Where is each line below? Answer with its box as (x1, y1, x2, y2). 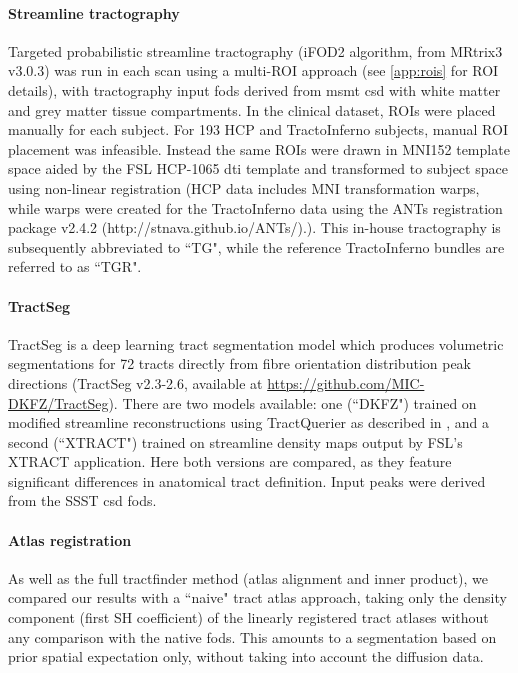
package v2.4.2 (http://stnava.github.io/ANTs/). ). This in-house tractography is (8, 217, 501, 238)
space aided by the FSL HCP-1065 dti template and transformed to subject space (8, 158, 508, 179)
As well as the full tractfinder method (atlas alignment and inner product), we (8, 567, 488, 588)
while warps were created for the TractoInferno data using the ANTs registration (8, 197, 503, 218)
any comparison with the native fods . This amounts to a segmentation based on (8, 626, 497, 647)
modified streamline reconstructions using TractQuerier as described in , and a (8, 412, 490, 433)
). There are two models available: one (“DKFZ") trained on (108, 392, 477, 413)
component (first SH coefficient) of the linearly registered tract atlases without (8, 607, 489, 628)
